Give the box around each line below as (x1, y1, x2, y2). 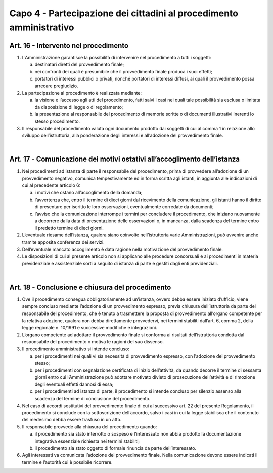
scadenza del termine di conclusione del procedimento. (34, 396, 151, 402)
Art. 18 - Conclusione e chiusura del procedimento (9, 283, 171, 291)
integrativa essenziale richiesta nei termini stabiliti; (34, 438, 140, 444)
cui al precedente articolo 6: (22, 182, 81, 188)
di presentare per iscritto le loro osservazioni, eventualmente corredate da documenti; (34, 204, 214, 210)
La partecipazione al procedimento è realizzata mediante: (22, 90, 142, 96)
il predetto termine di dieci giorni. (34, 225, 104, 231)
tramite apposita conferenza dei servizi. (22, 239, 105, 245)
